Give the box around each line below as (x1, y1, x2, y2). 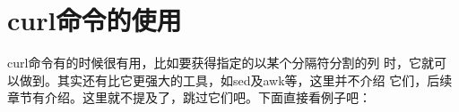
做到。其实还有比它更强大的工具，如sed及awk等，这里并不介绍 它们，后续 (19, 70, 453, 89)
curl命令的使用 (7, 2, 182, 38)
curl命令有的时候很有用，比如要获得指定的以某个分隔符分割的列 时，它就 (7, 53, 435, 72)
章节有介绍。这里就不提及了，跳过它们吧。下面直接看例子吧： (7, 88, 371, 107)
